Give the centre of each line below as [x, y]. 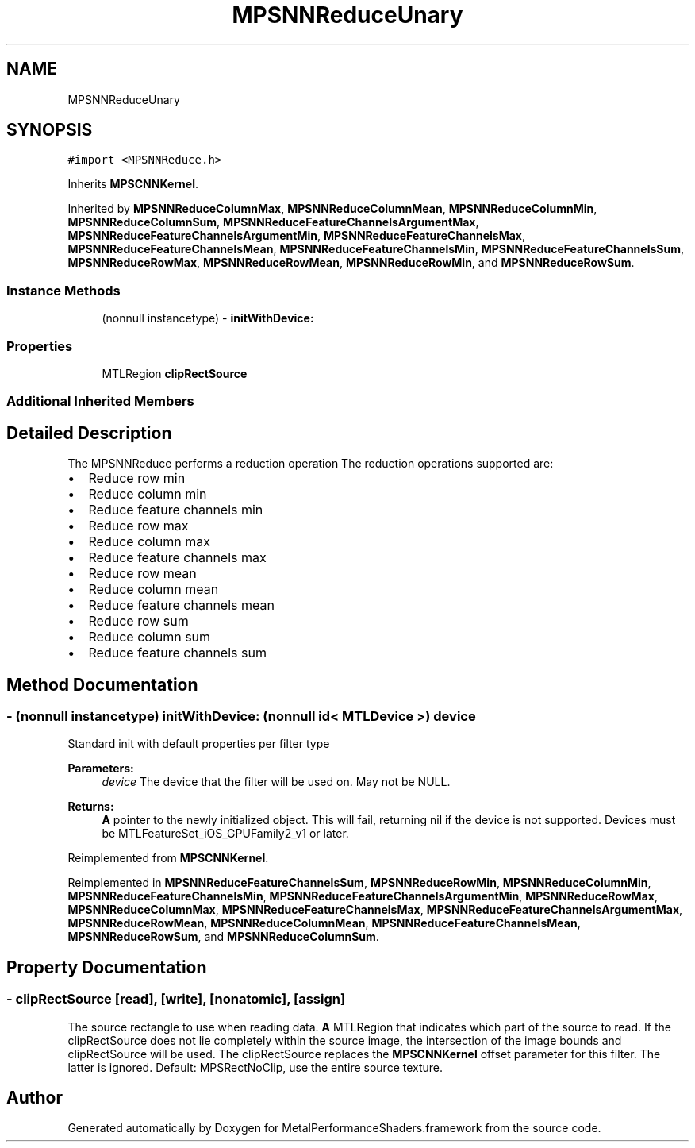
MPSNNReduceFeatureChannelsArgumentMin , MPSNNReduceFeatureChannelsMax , [296, 236]
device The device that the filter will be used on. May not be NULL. [276, 782]
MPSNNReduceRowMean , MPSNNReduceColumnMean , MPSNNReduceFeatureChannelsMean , [324, 923]
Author [35, 1098]
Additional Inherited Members [100, 401]
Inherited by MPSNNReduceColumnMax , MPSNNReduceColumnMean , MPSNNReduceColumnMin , [332, 209]
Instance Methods [63, 290]
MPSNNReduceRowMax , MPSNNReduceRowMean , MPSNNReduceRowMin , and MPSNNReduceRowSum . [351, 263]
